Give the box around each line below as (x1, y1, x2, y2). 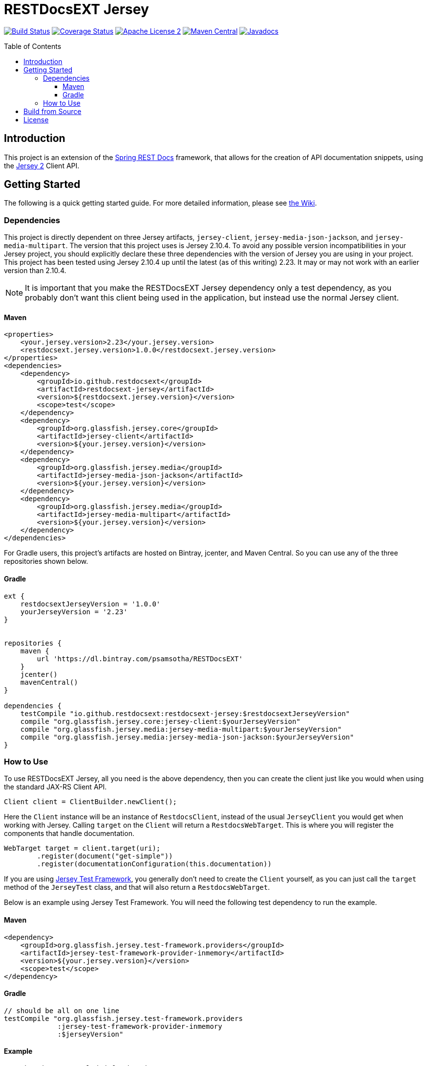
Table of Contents (4, 42, 62, 50)
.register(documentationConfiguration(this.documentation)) (37, 860, 272, 868)
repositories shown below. (4, 557, 88, 566)
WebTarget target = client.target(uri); (4, 844, 161, 853)
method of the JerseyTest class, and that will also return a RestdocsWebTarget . (4, 883, 270, 892)
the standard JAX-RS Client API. (4, 783, 107, 791)
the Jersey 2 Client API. (4, 161, 80, 170)
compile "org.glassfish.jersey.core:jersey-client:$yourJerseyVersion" (20, 717, 300, 725)
